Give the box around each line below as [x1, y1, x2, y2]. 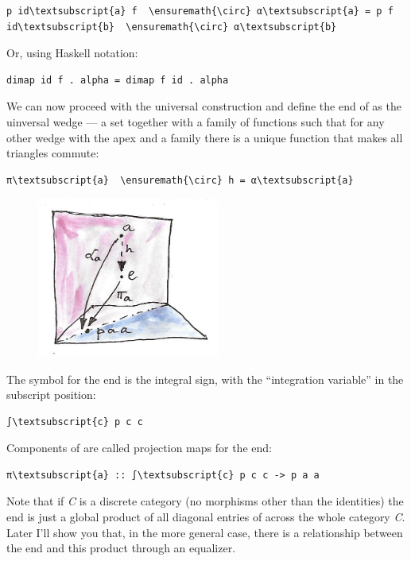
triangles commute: [6, 145, 99, 161]
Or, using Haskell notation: [6, 44, 138, 61]
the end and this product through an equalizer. [6, 540, 236, 556]
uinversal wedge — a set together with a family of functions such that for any [6, 113, 385, 130]
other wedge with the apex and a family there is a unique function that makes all [6, 129, 403, 145]
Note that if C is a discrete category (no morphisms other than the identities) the [6, 493, 404, 509]
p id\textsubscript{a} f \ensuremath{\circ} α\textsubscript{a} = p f [6, 6, 394, 17]
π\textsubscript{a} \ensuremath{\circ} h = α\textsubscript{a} [6, 174, 354, 186]
